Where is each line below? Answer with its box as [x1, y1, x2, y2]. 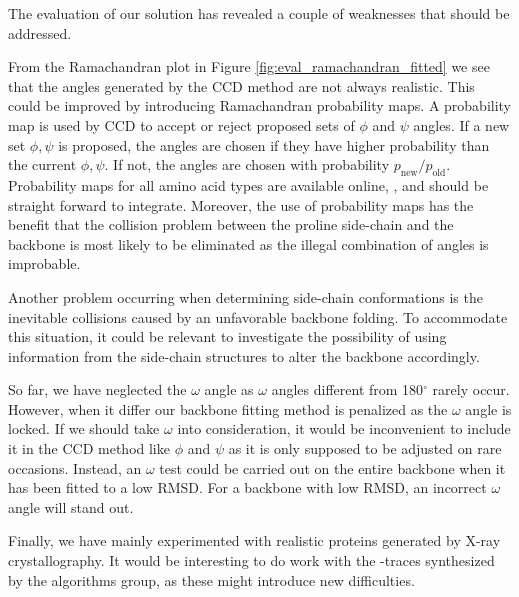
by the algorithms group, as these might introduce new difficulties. [8, 569, 415, 590]
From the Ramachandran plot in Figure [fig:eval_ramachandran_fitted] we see [8, 56, 490, 77]
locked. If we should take [8, 418, 160, 439]
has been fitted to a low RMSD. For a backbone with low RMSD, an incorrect [8, 477, 487, 498]
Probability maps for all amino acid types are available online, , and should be [8, 174, 489, 195]
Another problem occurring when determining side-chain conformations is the [8, 286, 483, 307]
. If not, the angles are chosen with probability [104, 154, 390, 175]
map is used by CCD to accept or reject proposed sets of [8, 114, 355, 135]
